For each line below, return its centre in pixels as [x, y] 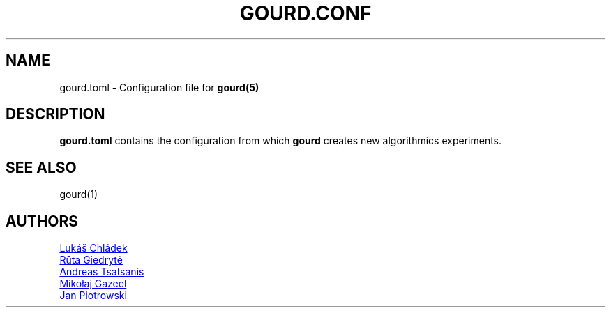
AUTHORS [42, 221]
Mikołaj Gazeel [93, 284]
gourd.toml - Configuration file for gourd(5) [159, 87]
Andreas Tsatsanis [102, 272]
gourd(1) [79, 194]
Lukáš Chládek [93, 248]
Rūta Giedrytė [91, 260]
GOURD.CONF [305, 13]
